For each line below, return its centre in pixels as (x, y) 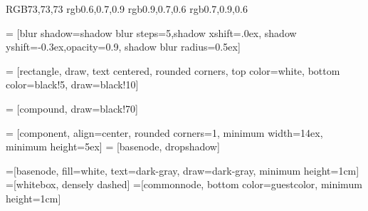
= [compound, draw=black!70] (72, 108)
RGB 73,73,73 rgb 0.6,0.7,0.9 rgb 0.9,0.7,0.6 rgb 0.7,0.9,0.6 (127, 9)
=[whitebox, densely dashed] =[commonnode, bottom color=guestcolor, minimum (184, 184)
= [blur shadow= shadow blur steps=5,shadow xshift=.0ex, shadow (151, 32)
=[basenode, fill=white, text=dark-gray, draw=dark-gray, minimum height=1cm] (183, 170)
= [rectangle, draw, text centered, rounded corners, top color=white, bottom (173, 70)
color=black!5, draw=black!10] (72, 84)
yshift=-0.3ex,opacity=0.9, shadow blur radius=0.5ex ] (123, 47)
